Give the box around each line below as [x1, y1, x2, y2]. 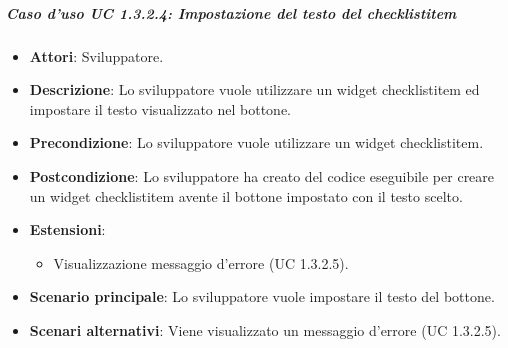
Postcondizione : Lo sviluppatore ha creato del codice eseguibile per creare [29, 165, 495, 186]
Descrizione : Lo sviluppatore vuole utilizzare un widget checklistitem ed [29, 79, 480, 100]
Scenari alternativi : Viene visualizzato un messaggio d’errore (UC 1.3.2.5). [29, 319, 501, 340]
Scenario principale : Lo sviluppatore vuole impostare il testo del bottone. [29, 286, 495, 307]
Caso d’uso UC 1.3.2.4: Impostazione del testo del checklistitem [6, 2, 457, 23]
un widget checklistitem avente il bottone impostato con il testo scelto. [29, 185, 463, 206]
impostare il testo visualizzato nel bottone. [29, 98, 292, 119]
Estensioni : [29, 219, 106, 240]
